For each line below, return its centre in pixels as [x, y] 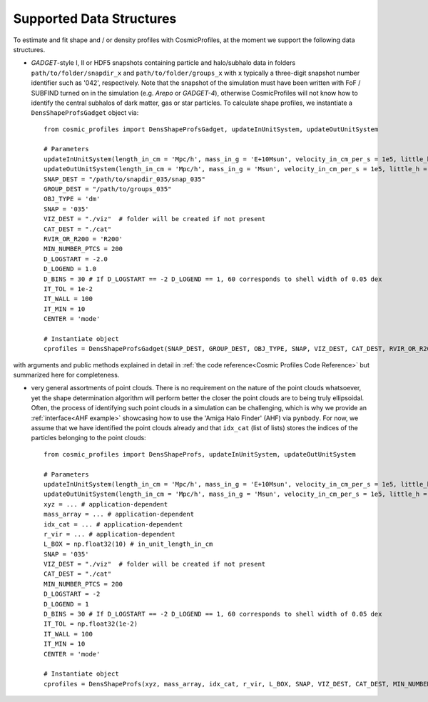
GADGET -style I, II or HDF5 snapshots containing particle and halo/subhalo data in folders [163, 63]
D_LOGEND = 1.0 [70, 269]
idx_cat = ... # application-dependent [113, 524]
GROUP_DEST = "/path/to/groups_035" [108, 189]
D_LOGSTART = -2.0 [76, 259]
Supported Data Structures [95, 19]
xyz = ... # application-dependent [106, 504]
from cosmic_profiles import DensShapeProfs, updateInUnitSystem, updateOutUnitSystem [200, 454]
